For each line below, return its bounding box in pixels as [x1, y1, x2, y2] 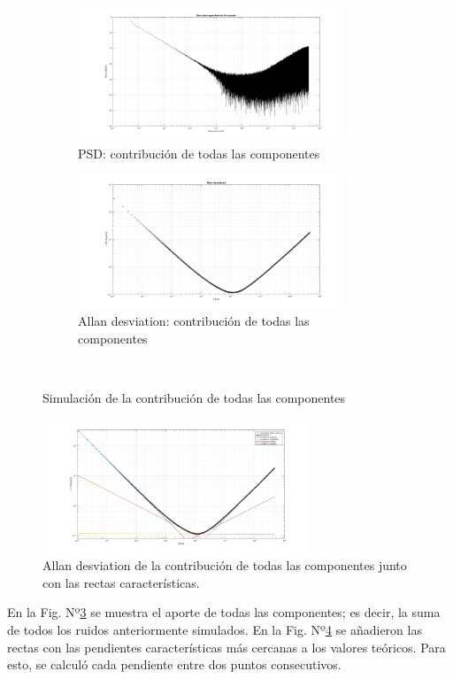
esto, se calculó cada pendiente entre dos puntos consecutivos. [7, 655, 342, 674]
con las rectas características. [42, 573, 200, 591]
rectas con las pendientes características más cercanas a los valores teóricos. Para [7, 637, 446, 656]
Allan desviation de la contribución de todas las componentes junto [42, 556, 407, 575]
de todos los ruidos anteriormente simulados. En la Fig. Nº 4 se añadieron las [7, 621, 422, 639]
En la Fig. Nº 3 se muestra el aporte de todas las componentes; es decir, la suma [7, 603, 441, 621]
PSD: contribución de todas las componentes [78, 143, 320, 162]
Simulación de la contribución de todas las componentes [42, 388, 346, 406]
